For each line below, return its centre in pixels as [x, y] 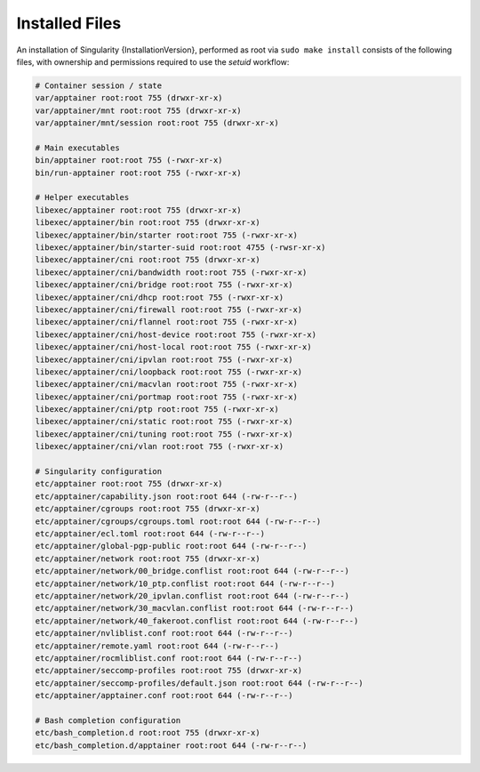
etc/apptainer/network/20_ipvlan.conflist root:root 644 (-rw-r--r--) [192, 595]
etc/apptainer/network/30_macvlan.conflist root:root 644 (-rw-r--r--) [195, 608]
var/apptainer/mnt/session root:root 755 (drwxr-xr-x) [157, 123]
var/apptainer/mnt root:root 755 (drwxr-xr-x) [138, 110]
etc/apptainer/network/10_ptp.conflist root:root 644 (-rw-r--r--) [185, 583]
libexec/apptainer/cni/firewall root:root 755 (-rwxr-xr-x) [169, 310]
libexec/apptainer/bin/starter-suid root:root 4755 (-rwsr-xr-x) [180, 248]
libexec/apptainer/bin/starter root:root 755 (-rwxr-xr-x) [166, 235]
